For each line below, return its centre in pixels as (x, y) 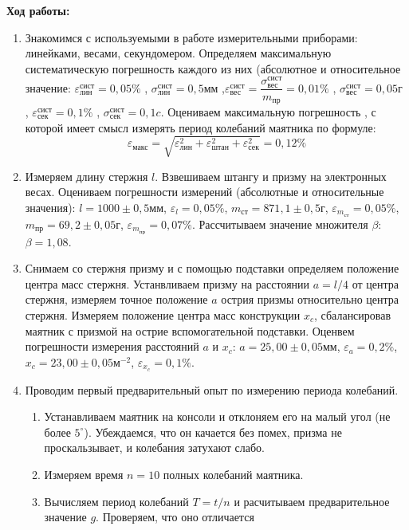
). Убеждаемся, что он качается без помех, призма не (213, 432)
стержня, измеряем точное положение (116, 299)
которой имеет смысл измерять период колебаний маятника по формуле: (201, 127)
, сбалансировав (353, 314)
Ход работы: (38, 10)
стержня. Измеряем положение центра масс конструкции (163, 314)
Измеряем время (84, 474)
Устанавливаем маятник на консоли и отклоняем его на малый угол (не (217, 416)
